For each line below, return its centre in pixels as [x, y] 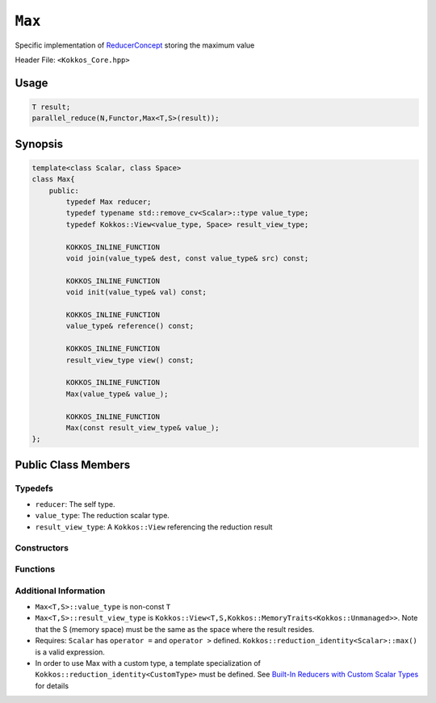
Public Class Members [73, 464]
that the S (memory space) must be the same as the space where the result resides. [175, 629]
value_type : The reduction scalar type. [102, 516]
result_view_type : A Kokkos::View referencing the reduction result [154, 527]
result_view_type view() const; [130, 360]
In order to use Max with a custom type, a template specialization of [148, 663]
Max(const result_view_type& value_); [143, 427]
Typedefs [34, 488]
